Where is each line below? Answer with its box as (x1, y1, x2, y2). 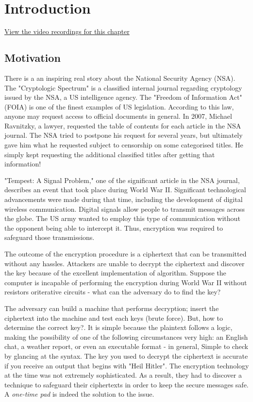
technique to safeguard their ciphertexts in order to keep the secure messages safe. (4, 379, 249, 389)
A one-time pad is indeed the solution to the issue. (4, 389, 154, 399)
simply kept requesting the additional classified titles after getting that (4, 149, 215, 159)
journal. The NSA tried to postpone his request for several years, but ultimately (4, 130, 243, 140)
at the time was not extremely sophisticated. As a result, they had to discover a (4, 370, 242, 380)
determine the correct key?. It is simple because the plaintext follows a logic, (4, 322, 233, 332)
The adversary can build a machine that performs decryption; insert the (4, 303, 219, 313)
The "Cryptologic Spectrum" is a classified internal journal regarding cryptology (4, 82, 242, 92)
